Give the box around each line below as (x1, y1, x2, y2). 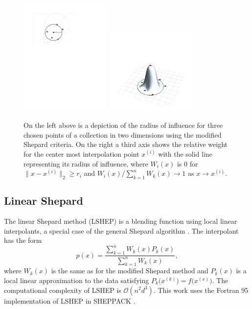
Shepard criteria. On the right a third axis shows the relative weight (23, 139, 228, 149)
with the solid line (158, 148, 212, 159)
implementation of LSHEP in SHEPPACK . (4, 295, 136, 306)
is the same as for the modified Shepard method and (51, 265, 208, 276)
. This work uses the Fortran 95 (153, 285, 249, 295)
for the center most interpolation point (23, 148, 139, 159)
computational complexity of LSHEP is (4, 285, 121, 295)
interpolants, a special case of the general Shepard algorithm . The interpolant (4, 225, 239, 236)
